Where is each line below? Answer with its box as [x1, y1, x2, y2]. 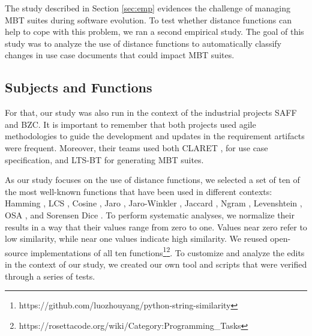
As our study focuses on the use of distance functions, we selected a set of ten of [5, 173, 300, 186]
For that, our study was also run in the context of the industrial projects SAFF [5, 106, 297, 119]
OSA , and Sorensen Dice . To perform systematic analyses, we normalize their [5, 208, 295, 221]
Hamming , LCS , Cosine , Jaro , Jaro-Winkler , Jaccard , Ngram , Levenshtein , [5, 197, 302, 209]
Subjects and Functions [5, 78, 152, 97]
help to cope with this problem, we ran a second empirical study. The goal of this [5, 25, 304, 38]
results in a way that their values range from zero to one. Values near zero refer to [5, 220, 307, 233]
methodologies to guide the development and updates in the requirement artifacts [5, 130, 305, 142]
